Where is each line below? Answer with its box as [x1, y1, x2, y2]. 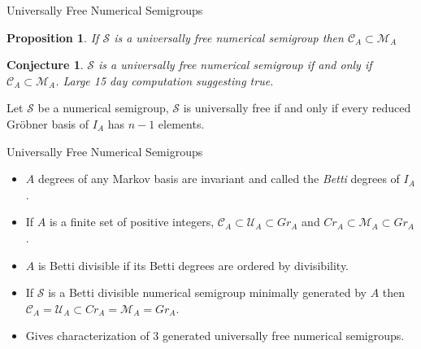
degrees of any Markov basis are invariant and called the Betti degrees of [37, 170, 400, 187]
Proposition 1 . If [7, 28, 99, 46]
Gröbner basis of [7, 115, 89, 132]
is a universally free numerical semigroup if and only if [98, 56, 372, 73]
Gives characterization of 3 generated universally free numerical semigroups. [25, 327, 405, 344]
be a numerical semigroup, [37, 99, 169, 116]
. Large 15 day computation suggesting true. [55, 72, 274, 89]
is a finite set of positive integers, [49, 213, 215, 230]
